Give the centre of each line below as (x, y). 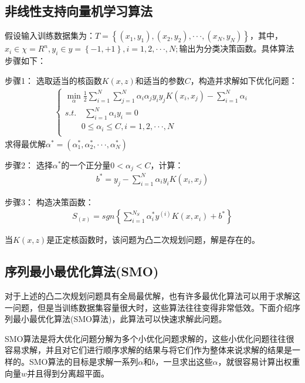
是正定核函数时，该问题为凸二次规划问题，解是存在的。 (153, 240)
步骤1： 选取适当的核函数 (53, 80)
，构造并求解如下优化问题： (244, 80)
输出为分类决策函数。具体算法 (237, 48)
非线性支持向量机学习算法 (79, 11)
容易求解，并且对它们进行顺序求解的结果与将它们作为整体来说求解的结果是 (148, 350)
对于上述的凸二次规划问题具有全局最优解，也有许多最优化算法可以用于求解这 (152, 296)
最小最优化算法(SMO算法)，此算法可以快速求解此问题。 (120, 319)
